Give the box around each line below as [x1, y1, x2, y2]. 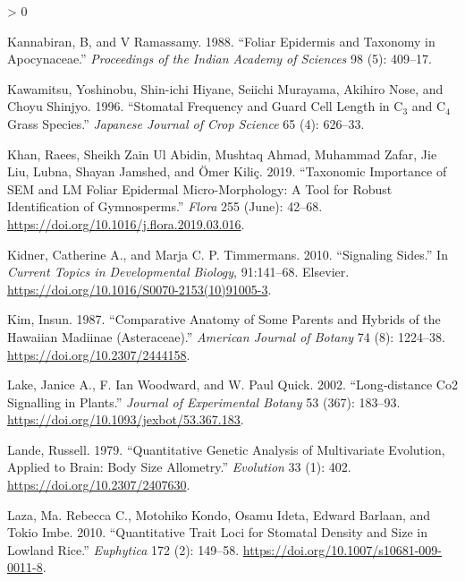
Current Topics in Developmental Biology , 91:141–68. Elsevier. [7, 262, 350, 281]
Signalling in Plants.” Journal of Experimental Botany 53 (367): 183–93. [7, 392, 401, 411]
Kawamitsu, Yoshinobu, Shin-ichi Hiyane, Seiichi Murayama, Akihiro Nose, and [7, 79, 444, 98]
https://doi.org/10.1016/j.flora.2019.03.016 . [7, 214, 245, 233]
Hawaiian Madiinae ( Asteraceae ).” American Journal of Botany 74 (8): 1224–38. [7, 327, 445, 346]
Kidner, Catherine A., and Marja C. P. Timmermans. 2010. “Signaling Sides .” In [7, 244, 448, 263]
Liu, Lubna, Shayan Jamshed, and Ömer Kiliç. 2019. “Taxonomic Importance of [7, 162, 447, 181]
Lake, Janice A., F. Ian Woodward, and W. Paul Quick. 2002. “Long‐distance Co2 [7, 375, 458, 394]
